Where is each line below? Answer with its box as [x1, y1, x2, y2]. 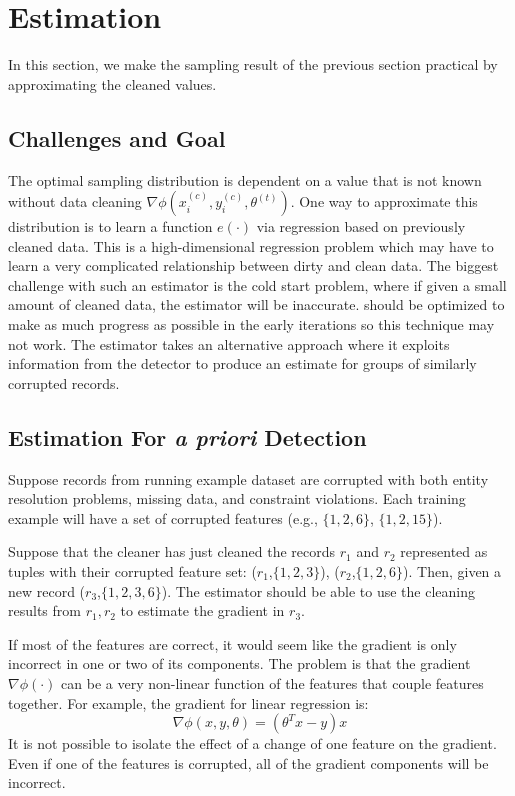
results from [8, 600, 81, 621]
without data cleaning [8, 191, 142, 212]
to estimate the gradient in [120, 600, 285, 621]
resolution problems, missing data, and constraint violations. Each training [8, 488, 466, 509]
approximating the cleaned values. [8, 73, 217, 94]
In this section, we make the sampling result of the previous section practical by [8, 54, 498, 75]
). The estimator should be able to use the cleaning [161, 580, 476, 601]
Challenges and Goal [8, 122, 226, 153]
